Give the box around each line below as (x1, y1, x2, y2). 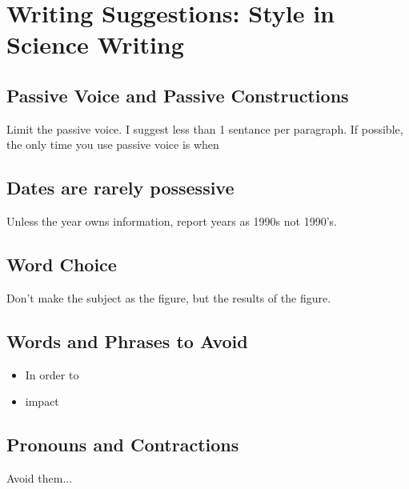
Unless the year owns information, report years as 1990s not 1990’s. (6, 213, 337, 230)
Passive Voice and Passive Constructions (6, 82, 349, 107)
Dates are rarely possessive (6, 175, 235, 200)
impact (25, 393, 59, 410)
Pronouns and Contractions (6, 432, 239, 457)
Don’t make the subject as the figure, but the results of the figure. (6, 289, 331, 306)
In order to (25, 366, 79, 383)
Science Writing (6, 28, 184, 61)
